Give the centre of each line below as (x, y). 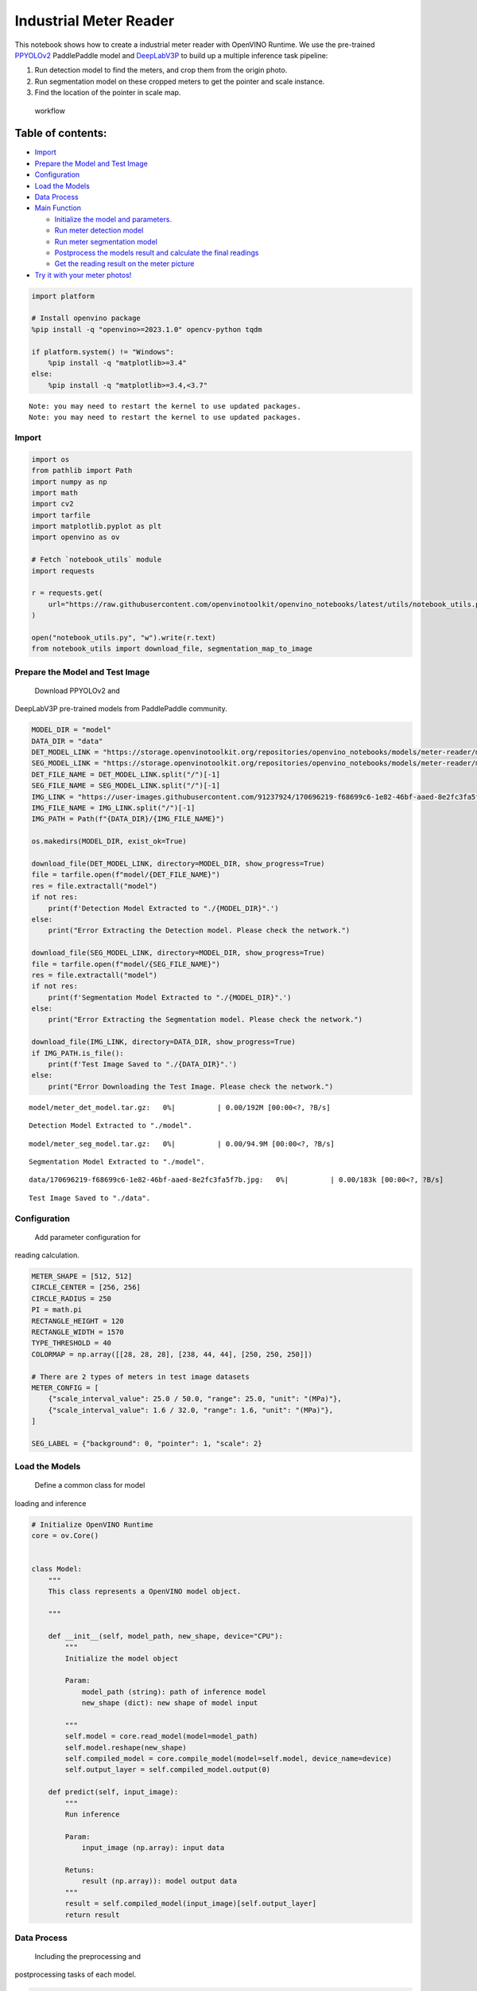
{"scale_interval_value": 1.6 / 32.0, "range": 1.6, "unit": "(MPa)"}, (191, 1410)
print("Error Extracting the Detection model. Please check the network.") (199, 931)
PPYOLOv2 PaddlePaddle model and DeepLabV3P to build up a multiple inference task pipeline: (171, 55)
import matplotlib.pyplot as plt (97, 526)
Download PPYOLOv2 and (78, 690)
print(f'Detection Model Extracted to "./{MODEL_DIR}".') (163, 908)
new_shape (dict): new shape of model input (170, 1703)
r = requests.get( (67, 593)
